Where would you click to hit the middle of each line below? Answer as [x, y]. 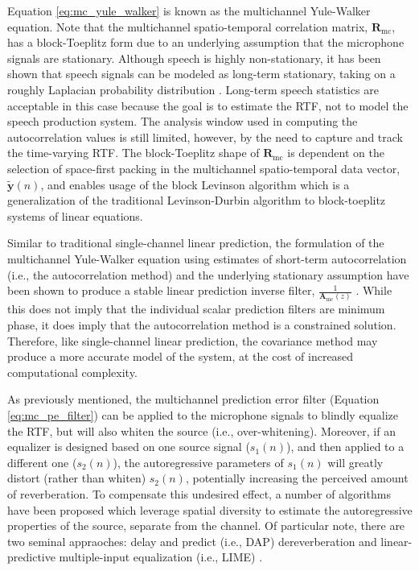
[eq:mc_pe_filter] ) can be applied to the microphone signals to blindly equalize [203, 414]
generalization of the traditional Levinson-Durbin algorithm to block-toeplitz [197, 200]
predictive [31, 557]
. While [374, 290]
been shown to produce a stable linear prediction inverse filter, [161, 290]
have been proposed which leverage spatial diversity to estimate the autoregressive [210, 509]
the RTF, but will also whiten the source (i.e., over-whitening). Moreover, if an [201, 430]
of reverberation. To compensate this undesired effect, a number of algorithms [199, 493]
